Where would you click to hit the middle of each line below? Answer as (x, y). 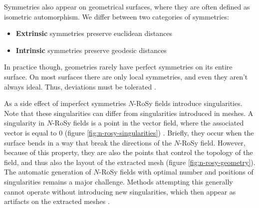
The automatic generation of (48, 172)
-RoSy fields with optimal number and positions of (176, 172)
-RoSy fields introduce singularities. (188, 103)
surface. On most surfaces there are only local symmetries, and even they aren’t (126, 76)
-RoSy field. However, (212, 142)
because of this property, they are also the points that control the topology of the (129, 152)
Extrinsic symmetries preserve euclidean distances (94, 33)
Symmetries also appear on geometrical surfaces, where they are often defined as (127, 6)
